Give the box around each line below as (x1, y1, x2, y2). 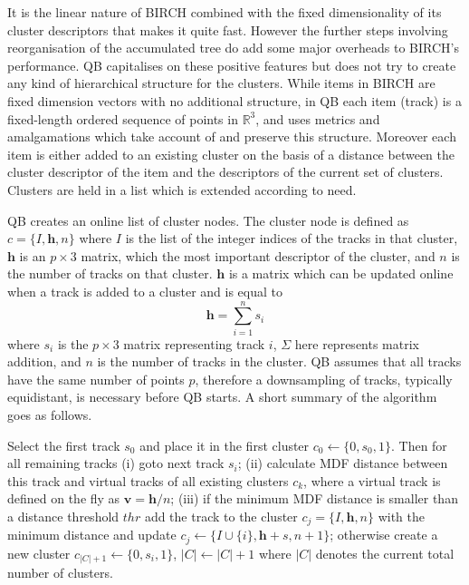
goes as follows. (7, 405, 92, 424)
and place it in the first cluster (139, 435, 310, 454)
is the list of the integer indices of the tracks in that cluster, (125, 229, 458, 248)
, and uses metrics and (255, 109, 380, 128)
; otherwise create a (330, 525, 438, 544)
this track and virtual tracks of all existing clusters (7, 471, 289, 490)
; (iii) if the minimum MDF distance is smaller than (170, 489, 458, 508)
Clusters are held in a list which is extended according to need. (7, 180, 357, 199)
